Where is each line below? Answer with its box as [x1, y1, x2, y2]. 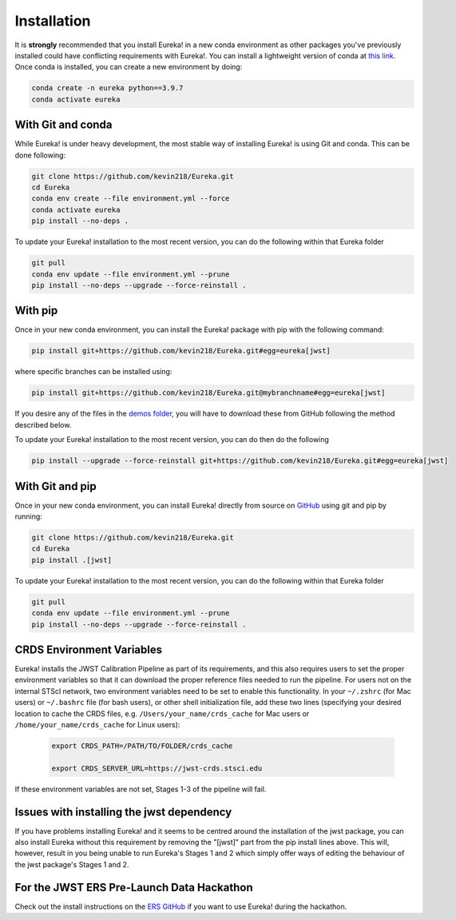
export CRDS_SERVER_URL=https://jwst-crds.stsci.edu [51, 763, 263, 773]
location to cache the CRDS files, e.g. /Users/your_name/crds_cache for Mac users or [14, 708, 310, 719]
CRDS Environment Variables [14, 643, 163, 656]
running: [14, 512, 43, 521]
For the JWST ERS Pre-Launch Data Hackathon [14, 880, 253, 894]
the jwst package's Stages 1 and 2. [14, 859, 129, 869]
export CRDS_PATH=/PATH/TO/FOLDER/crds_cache [51, 741, 233, 751]
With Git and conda [14, 118, 113, 132]
